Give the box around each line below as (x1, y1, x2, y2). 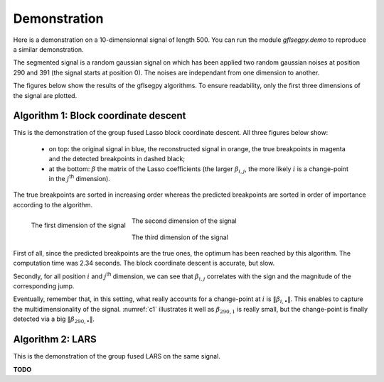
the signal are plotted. (13, 91, 78, 99)
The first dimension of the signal (31, 221, 126, 229)
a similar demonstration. (13, 45, 85, 53)
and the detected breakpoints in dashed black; (48, 155, 186, 163)
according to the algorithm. (13, 200, 92, 209)
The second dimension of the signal (132, 217, 238, 225)
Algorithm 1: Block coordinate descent (13, 110, 186, 122)
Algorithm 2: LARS (13, 334, 97, 346)
